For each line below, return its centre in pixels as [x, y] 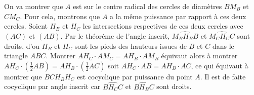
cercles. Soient [26, 26]
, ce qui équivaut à [220, 65]
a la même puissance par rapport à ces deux [178, 16]
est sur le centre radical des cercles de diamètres [147, 6]
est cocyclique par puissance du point [135, 76]
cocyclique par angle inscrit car [52, 86]
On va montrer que [34, 6]
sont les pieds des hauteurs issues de [131, 45]
